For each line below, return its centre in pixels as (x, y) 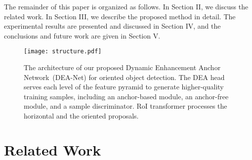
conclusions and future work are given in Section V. (82, 35)
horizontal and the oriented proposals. (81, 116)
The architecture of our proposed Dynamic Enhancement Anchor (122, 67)
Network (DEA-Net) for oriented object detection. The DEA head (124, 77)
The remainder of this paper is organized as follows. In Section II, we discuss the (126, 6)
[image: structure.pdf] (63, 52)
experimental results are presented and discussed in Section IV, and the (112, 26)
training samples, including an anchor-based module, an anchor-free (126, 96)
